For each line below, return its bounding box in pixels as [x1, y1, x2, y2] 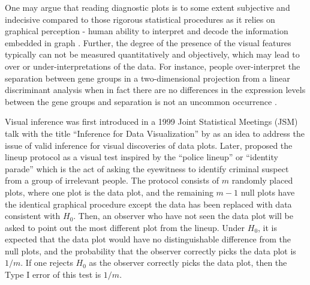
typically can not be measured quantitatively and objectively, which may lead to [5, 48, 300, 61]
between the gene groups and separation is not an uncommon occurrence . [5, 95, 277, 107]
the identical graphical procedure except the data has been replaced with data [5, 197, 292, 210]
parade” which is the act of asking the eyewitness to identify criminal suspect [5, 162, 289, 175]
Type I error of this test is [5, 268, 101, 281]
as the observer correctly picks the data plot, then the [89, 256, 287, 269]
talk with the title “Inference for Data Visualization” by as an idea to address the [5, 127, 305, 139]
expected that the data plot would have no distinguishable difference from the [5, 233, 291, 245]
